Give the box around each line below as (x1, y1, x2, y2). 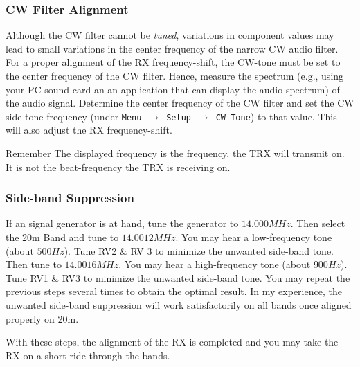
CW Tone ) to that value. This (215, 109, 337, 123)
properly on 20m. (6, 311, 79, 325)
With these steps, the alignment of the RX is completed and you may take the (6, 334, 339, 349)
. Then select (290, 216, 345, 231)
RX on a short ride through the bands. (6, 348, 170, 362)
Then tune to (6, 257, 62, 271)
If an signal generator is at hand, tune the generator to (6, 216, 239, 231)
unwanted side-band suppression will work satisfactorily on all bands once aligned (6, 298, 352, 312)
